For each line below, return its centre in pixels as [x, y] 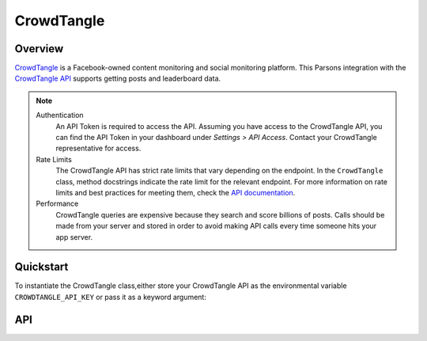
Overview [39, 49]
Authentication [60, 116]
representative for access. [98, 148]
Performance [57, 204]
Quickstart [42, 267]
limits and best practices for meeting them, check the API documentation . [176, 192]
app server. [74, 237]
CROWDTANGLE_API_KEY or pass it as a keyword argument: [111, 297]
